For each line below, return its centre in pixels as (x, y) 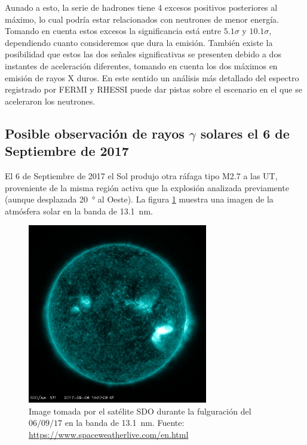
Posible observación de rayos (95, 133)
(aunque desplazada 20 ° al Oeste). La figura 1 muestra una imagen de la (139, 199)
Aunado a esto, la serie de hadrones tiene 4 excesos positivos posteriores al (141, 7)
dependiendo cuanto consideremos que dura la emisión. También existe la (139, 42)
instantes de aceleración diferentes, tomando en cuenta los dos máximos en (141, 65)
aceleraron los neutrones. (50, 101)
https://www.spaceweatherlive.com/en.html (109, 434)
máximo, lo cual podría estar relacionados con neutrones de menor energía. (142, 19)
